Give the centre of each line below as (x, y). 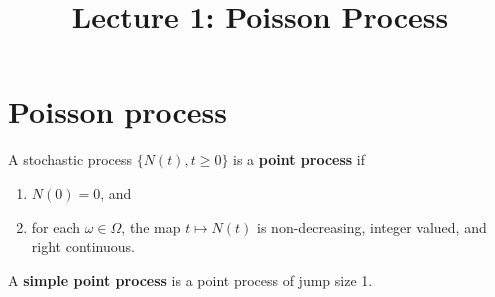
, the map (151, 226)
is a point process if (299, 159)
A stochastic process (70, 159)
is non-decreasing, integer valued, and (372, 226)
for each (56, 226)
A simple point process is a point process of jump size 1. (190, 279)
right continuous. (83, 246)
